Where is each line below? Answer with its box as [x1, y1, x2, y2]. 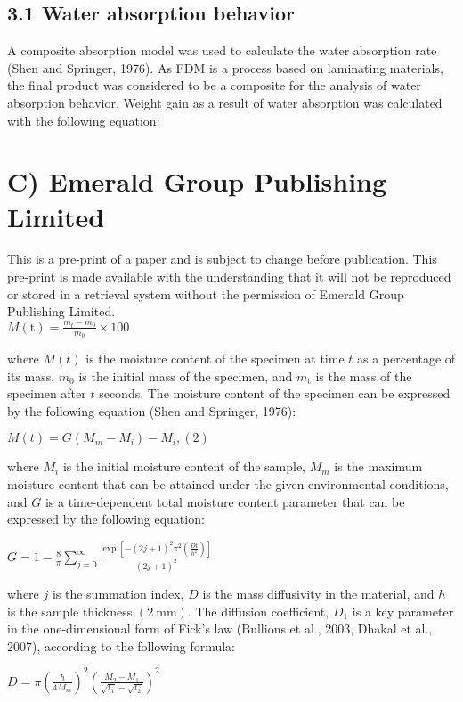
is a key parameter [352, 601, 454, 620]
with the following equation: [7, 110, 160, 129]
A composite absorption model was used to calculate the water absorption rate [7, 41, 437, 60]
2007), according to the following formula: [7, 636, 235, 655]
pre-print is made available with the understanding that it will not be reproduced [7, 267, 451, 286]
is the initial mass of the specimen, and [78, 366, 293, 385]
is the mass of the [315, 366, 412, 385]
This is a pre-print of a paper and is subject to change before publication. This [7, 249, 437, 268]
